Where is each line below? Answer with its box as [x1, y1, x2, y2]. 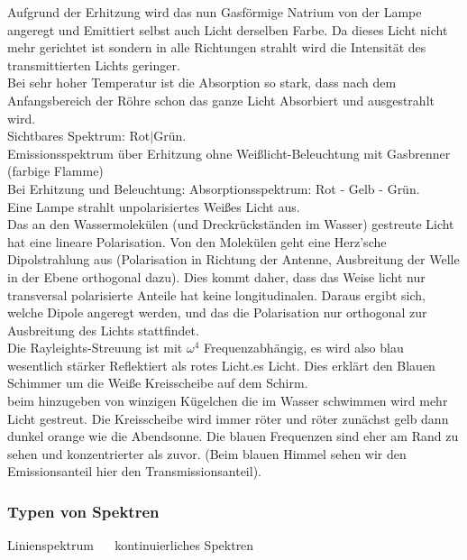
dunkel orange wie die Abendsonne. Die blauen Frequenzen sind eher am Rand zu [7, 427, 459, 445]
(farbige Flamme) [7, 161, 104, 180]
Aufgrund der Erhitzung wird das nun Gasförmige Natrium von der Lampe [7, 3, 422, 21]
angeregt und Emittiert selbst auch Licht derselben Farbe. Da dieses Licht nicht [7, 20, 448, 39]
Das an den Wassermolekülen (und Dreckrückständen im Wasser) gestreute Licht [7, 215, 454, 234]
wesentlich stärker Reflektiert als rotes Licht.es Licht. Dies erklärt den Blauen [7, 355, 435, 374]
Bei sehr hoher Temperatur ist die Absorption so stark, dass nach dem [7, 73, 397, 92]
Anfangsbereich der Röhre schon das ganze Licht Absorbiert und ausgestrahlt [7, 90, 435, 109]
